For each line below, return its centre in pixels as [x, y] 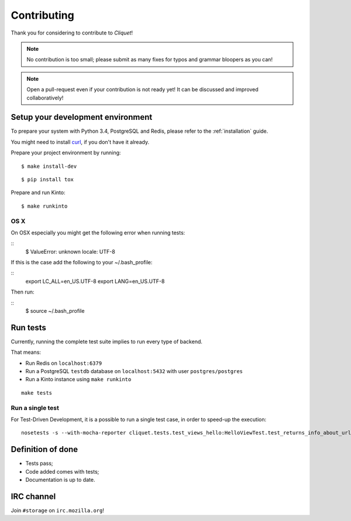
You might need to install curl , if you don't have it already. [80, 142]
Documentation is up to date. [60, 480]
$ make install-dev [49, 166]
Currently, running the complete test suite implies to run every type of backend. [107, 341]
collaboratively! [45, 98]
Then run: [23, 292]
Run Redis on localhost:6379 [64, 363]
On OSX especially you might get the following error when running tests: [98, 232]
